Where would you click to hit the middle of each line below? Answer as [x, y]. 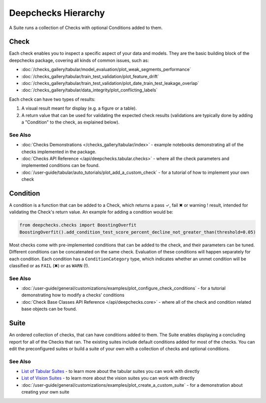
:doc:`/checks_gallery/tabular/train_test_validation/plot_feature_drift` [90, 76]
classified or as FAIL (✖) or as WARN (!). [49, 265]
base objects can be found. [49, 309]
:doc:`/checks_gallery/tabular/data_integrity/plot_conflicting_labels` [89, 90]
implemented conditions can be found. [61, 165]
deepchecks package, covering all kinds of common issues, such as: [79, 60]
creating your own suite [45, 392]
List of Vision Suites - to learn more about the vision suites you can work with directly [108, 378]
